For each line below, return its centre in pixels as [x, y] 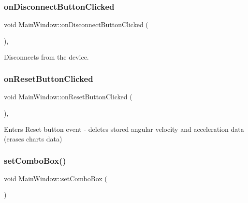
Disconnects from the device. [46, 57]
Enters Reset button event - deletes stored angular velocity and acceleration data [124, 129]
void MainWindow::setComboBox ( [56, 178]
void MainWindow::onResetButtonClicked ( [68, 97]
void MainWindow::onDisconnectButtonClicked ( [76, 24]
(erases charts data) [33, 139]
